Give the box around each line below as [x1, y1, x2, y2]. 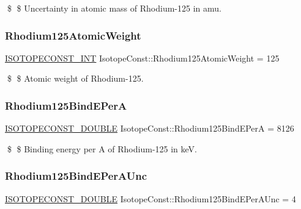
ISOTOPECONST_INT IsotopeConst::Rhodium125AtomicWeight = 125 [5, 51, 280, 64]
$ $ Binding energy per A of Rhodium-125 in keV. [7, 142, 197, 155]
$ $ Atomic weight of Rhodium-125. [7, 72, 144, 85]
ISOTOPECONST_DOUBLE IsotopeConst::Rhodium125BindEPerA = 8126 [5, 122, 294, 135]
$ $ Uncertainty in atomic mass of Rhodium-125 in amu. [7, 2, 221, 14]
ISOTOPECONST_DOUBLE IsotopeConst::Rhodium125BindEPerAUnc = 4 [5, 192, 296, 205]
